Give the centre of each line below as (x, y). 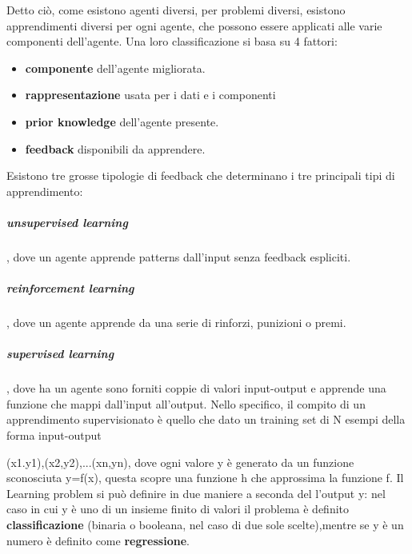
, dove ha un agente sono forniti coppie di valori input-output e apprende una (196, 388)
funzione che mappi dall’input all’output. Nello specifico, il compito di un (186, 403)
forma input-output (54, 435)
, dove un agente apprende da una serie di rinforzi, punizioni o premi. (176, 323)
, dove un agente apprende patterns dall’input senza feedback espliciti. (179, 256)
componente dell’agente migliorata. (115, 68)
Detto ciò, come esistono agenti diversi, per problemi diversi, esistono (176, 10)
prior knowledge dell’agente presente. (122, 121)
